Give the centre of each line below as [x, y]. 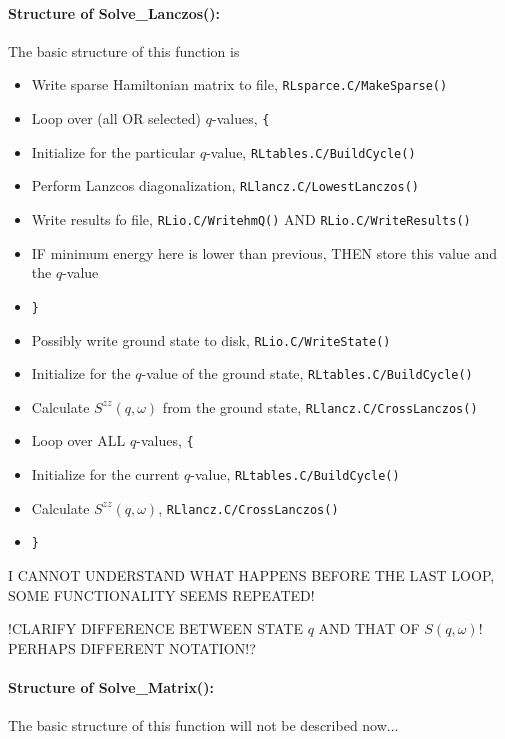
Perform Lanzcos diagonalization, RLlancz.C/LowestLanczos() [225, 185]
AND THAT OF [369, 628]
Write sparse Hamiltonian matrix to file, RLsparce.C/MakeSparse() [239, 84]
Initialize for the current [105, 474]
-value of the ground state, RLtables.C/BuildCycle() [307, 373]
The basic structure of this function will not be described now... [203, 725]
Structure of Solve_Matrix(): [111, 687]
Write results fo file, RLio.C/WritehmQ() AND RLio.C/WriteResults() [251, 219]
